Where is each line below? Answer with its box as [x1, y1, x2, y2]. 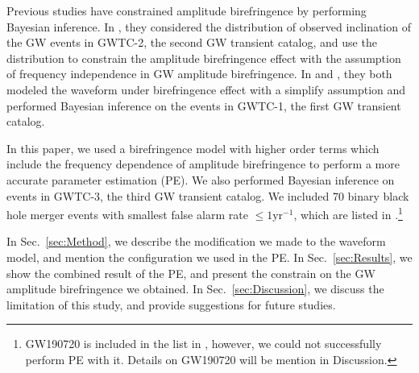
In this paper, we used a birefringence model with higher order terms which [6, 139, 380, 156]
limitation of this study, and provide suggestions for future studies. [6, 296, 336, 313]
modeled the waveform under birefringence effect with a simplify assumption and [6, 81, 406, 97]
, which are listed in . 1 [293, 204, 403, 222]
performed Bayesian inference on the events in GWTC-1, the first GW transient [6, 97, 401, 114]
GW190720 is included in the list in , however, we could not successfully [25, 335, 382, 352]
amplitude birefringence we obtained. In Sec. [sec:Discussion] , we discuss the [6, 280, 384, 297]
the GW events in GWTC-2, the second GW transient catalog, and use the [6, 34, 377, 51]
